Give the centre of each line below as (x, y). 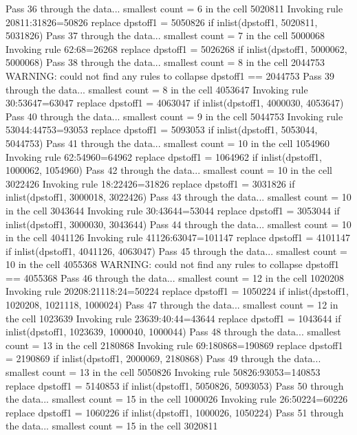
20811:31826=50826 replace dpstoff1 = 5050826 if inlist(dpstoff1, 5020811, (162, 22)
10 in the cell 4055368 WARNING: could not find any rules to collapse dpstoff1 (173, 264)
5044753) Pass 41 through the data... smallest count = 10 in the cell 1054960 (168, 143)
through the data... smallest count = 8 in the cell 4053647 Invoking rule (157, 89)
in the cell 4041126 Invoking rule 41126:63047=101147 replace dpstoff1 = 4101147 (178, 237)
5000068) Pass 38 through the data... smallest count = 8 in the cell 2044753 (165, 62)
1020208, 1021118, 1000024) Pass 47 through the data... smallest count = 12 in (172, 305)
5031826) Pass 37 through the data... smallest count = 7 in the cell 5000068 (165, 35)
